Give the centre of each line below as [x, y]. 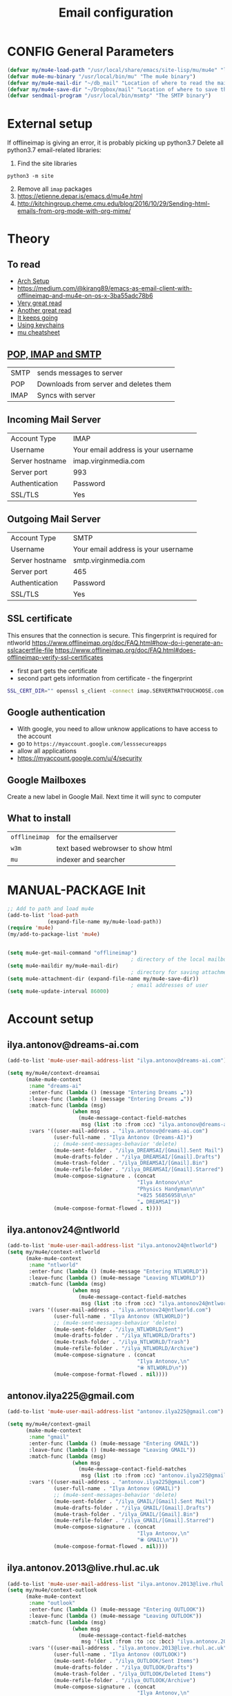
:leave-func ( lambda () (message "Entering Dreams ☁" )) [111, 1099]
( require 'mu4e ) [30, 928]
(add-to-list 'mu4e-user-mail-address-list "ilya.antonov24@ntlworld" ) [112, 1246]
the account [34, 736]
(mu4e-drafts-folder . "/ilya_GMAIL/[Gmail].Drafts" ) [133, 1508]
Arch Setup [33, 281]
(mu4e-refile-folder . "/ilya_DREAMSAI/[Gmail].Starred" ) [139, 1170]
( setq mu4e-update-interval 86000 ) [58, 992]
